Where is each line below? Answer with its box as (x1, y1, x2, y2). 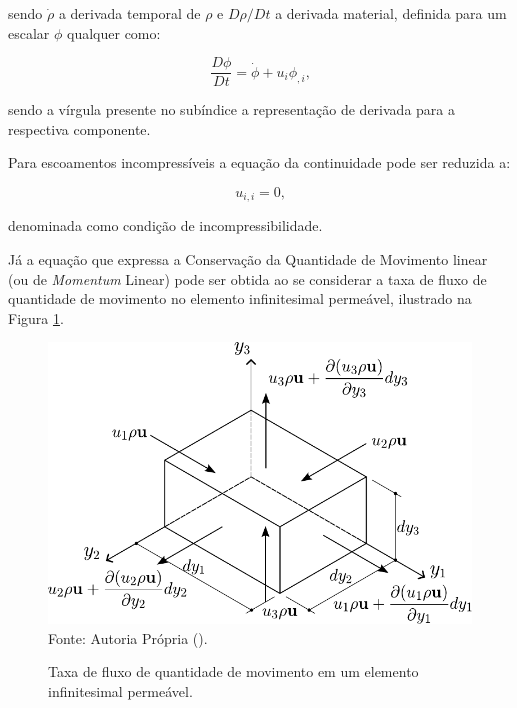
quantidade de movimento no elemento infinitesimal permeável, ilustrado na (8, 288, 472, 309)
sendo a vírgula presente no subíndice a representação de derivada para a (8, 99, 455, 120)
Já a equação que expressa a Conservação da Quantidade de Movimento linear (8, 249, 488, 270)
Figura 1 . (8, 307, 64, 328)
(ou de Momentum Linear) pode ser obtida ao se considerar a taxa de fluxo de (8, 268, 487, 289)
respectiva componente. (8, 118, 151, 139)
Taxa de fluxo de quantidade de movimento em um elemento (48, 661, 419, 682)
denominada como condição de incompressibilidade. (8, 215, 323, 236)
